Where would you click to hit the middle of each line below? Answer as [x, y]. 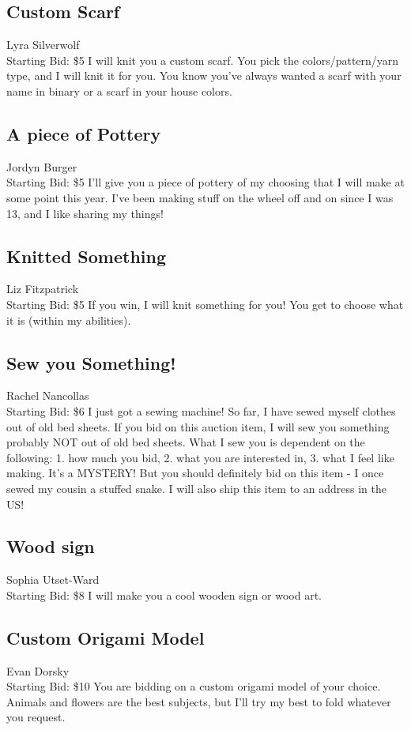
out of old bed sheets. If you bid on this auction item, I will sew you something [198, 426]
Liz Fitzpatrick [43, 289]
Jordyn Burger [42, 166]
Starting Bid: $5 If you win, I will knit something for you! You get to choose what [205, 304]
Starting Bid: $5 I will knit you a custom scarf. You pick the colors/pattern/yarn [203, 60]
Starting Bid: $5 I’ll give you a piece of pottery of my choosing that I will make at [205, 182]
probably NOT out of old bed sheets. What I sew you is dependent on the [186, 442]
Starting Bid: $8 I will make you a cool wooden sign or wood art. [164, 595]
